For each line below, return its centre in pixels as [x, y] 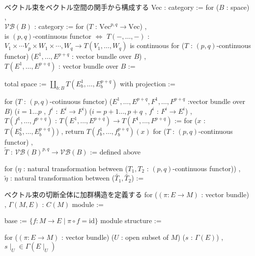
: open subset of [145, 237]
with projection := [148, 83]
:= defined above [115, 151]
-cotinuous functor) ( [81, 101]
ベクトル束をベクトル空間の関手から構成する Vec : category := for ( [112, 7]
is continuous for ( [157, 45]
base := [16, 220]
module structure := [131, 220]
